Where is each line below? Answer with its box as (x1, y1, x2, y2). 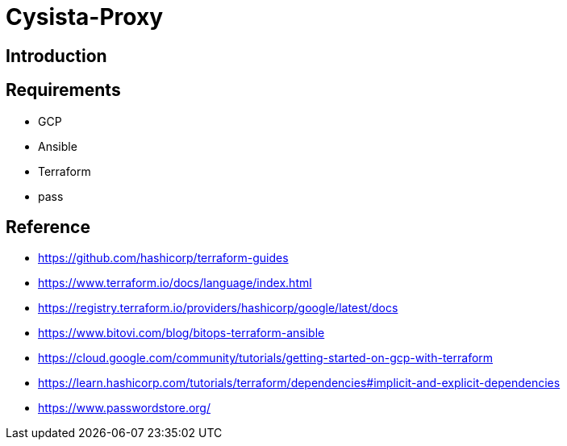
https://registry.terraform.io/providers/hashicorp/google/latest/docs (38, 301, 398, 315)
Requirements (6, 80, 121, 101)
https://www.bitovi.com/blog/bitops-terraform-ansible (38, 326, 325, 340)
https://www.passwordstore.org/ (38, 401, 211, 415)
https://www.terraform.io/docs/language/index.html (38, 276, 312, 290)
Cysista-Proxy (6, 3, 164, 31)
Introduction (6, 45, 107, 66)
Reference (6, 217, 90, 238)
